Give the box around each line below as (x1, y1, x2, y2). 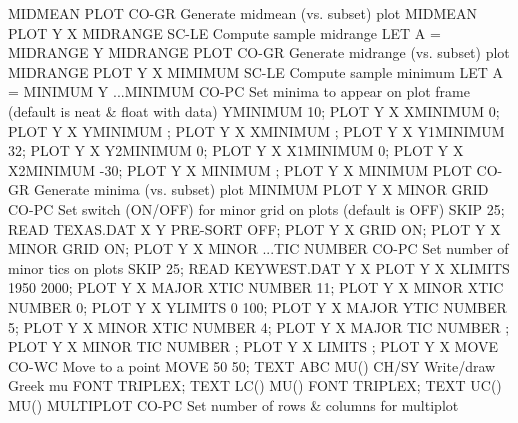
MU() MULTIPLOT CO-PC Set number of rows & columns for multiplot (8, 394, 459, 415)
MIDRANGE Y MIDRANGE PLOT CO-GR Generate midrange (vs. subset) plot (8, 42, 510, 63)
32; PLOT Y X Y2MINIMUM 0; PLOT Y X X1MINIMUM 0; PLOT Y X (8, 140, 464, 161)
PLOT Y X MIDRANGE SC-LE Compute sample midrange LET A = (8, 22, 441, 43)
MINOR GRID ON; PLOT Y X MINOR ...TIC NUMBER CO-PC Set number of (8, 238, 509, 259)
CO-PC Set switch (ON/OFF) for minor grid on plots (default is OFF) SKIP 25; (8, 198, 505, 219)
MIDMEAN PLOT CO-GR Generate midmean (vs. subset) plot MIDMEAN (8, 3, 477, 23)
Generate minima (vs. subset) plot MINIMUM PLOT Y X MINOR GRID (33, 179, 489, 200)
